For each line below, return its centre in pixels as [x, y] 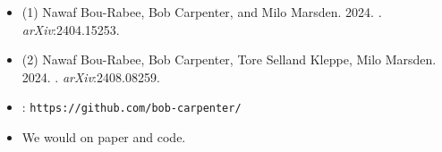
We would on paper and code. [104, 137]
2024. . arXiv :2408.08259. [91, 76]
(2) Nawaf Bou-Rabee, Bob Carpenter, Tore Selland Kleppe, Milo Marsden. [229, 59]
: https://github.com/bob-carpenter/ [132, 107]
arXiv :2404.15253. [71, 29]
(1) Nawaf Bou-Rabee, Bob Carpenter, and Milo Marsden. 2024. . [202, 12]
